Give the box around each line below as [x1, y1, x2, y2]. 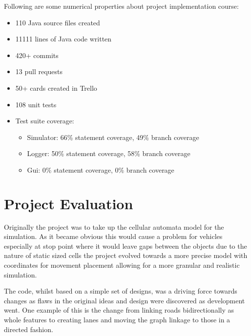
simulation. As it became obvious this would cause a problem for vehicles [4, 231, 223, 241]
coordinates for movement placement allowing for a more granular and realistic [4, 260, 240, 270]
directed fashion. [4, 324, 53, 334]
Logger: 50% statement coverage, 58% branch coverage [27, 148, 190, 158]
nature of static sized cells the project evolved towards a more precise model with [4, 250, 248, 260]
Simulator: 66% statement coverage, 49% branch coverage [27, 132, 199, 142]
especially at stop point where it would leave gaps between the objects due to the [4, 240, 247, 251]
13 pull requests [15, 66, 63, 77]
